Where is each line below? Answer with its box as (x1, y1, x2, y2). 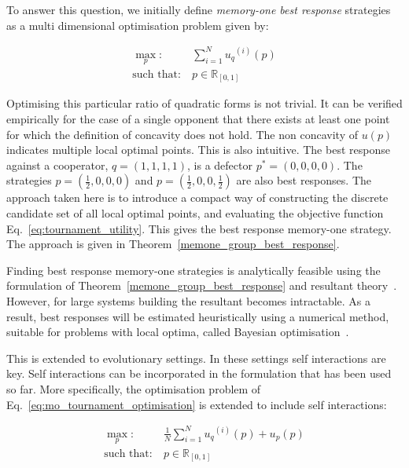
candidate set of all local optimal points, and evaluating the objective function (6, 205, 384, 221)
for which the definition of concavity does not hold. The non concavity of (6, 126, 358, 142)
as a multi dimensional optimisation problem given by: (6, 16, 269, 33)
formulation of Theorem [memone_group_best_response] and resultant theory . (6, 277, 397, 294)
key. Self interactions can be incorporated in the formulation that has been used (6, 365, 392, 382)
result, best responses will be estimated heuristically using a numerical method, (6, 308, 389, 324)
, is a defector (187, 156, 252, 173)
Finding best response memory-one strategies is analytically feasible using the (6, 261, 381, 278)
